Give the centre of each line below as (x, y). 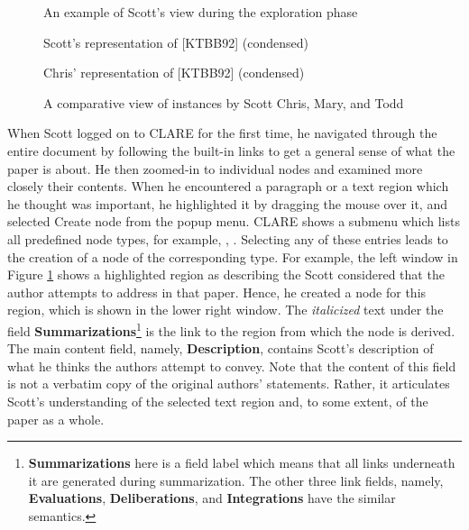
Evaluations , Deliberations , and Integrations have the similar (212, 498)
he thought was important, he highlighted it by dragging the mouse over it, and (227, 203)
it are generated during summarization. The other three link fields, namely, (236, 480)
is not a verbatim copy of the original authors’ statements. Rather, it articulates (229, 384)
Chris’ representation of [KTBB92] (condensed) (174, 73)
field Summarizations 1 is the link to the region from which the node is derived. (231, 329)
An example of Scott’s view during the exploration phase (201, 12)
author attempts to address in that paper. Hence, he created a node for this (217, 292)
